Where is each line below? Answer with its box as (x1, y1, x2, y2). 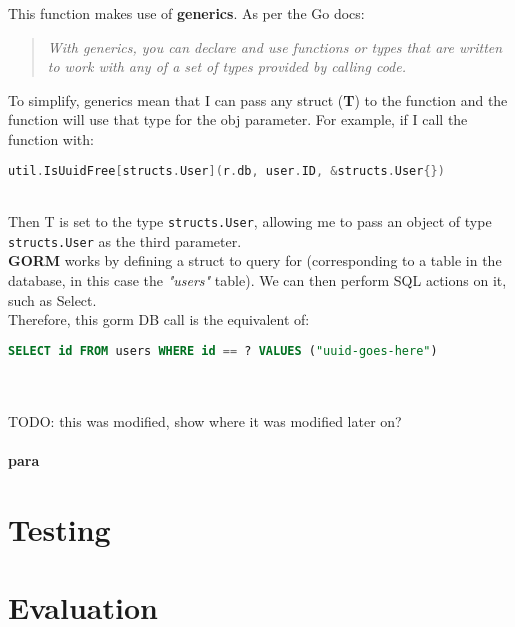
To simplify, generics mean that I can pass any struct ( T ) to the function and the (8, 89, 508, 110)
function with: (8, 128, 94, 149)
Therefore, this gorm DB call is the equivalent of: (8, 309, 310, 330)
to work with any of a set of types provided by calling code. (47, 56, 406, 77)
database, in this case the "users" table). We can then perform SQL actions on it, (8, 269, 507, 290)
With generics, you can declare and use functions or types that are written (47, 36, 503, 57)
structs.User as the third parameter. (8, 230, 242, 251)
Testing (8, 508, 111, 549)
